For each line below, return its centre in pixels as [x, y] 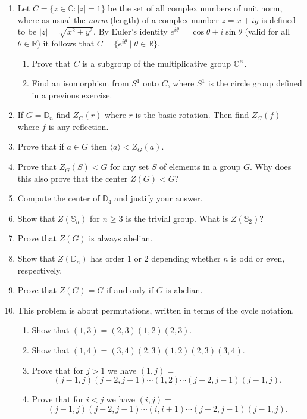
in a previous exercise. [72, 94]
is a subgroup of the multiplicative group [157, 63]
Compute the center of [59, 198]
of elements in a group [200, 167]
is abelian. [184, 290]
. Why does [270, 167]
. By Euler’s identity [131, 31]
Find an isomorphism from [80, 83]
